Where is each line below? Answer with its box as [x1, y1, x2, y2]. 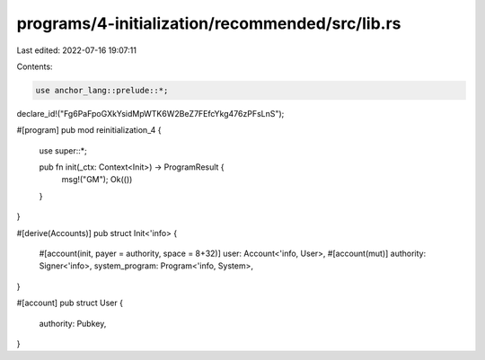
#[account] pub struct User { [16, 297, 123, 309]
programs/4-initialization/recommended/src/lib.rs [16, 13, 401, 33]
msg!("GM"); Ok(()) [61, 174, 133, 185]
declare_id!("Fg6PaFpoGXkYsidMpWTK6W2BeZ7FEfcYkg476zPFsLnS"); [16, 108, 285, 119]
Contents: [16, 61, 53, 72]
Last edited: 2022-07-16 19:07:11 [16, 45, 137, 56]
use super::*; [39, 145, 87, 156]
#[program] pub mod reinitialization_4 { [16, 125, 162, 136]
